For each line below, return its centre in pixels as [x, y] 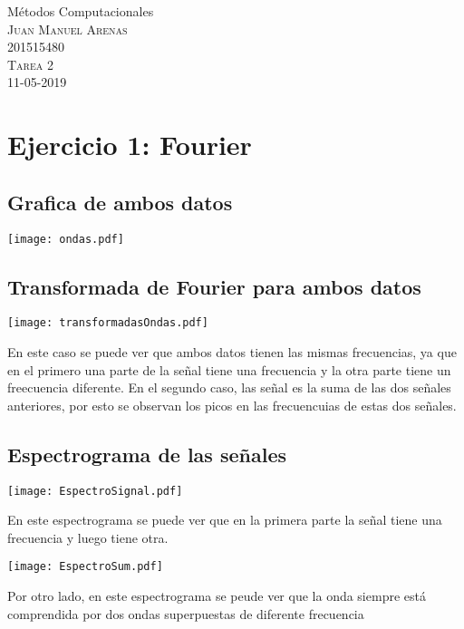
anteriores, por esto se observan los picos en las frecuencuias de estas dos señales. [232, 405]
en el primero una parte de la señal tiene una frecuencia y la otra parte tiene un [229, 369]
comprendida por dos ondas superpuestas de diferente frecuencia [186, 613]
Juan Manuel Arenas [68, 29]
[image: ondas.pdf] [66, 239]
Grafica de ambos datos [120, 202]
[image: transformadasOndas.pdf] [108, 323]
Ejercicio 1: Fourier [130, 145]
